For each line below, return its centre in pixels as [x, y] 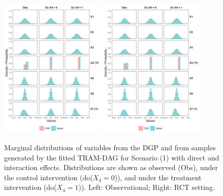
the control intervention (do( [49, 177]
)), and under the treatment [158, 177]
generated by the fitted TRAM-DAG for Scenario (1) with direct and [112, 157]
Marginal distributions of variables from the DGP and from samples [110, 147]
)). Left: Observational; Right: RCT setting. [147, 187]
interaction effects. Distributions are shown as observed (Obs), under [111, 167]
